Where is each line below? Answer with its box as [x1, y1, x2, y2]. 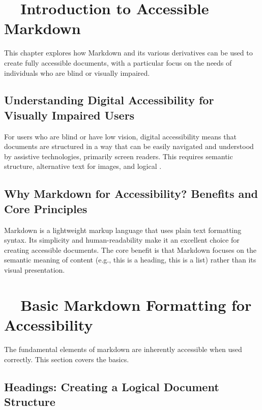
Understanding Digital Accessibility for [4, 92, 214, 108]
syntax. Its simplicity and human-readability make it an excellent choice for [4, 235, 240, 245]
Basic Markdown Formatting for [20, 294, 252, 315]
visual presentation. [4, 265, 65, 275]
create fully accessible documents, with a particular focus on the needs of [4, 57, 232, 68]
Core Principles [4, 200, 88, 216]
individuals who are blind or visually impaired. [4, 67, 150, 78]
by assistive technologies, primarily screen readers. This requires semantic [4, 151, 233, 161]
